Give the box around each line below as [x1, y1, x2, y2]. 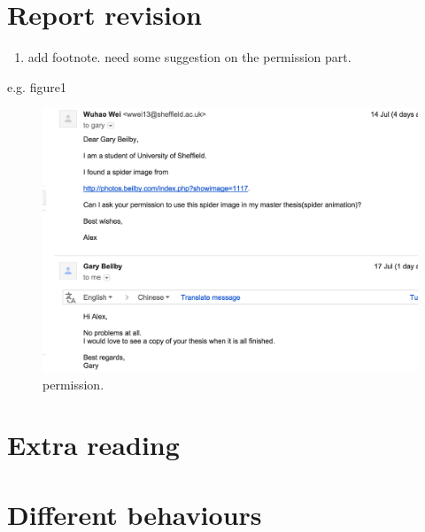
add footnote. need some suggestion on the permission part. [27, 48, 352, 66]
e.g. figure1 [7, 77, 66, 96]
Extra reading [7, 427, 180, 463]
